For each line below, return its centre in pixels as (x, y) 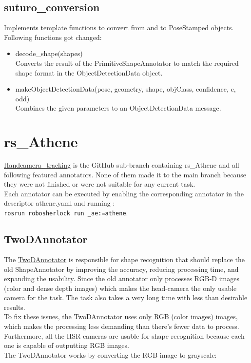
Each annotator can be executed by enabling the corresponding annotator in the (124, 193)
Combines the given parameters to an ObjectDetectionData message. (118, 108)
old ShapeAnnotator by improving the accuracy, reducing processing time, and (121, 269)
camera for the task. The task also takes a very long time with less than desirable (126, 297)
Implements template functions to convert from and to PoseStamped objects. (119, 28)
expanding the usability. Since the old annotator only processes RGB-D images (122, 278)
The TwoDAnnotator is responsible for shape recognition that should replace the (124, 259)
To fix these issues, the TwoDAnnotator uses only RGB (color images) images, (121, 316)
